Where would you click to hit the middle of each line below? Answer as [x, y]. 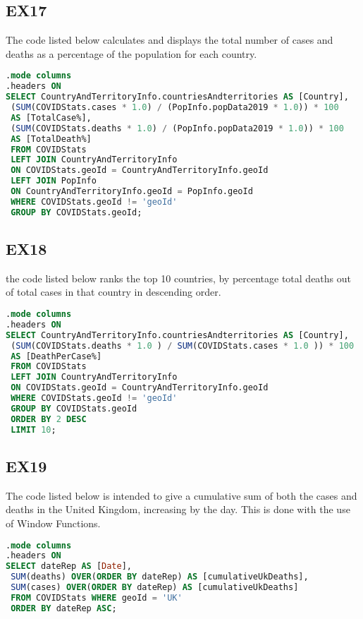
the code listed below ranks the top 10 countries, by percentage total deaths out [179, 278]
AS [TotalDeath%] [51, 139]
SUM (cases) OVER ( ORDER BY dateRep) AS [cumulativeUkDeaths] [155, 588]
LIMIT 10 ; [33, 429]
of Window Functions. [53, 523]
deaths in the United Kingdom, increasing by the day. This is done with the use [178, 509]
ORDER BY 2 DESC [49, 419]
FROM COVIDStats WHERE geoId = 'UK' [97, 597]
